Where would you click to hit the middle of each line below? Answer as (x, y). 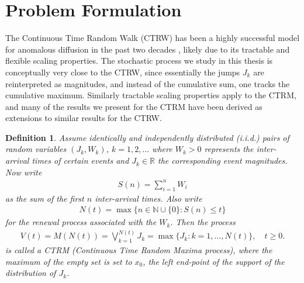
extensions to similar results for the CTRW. (84, 118)
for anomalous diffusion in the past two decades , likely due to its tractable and (148, 49)
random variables (36, 149)
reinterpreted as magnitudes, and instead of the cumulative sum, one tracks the (148, 83)
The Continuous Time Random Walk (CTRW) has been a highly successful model (153, 38)
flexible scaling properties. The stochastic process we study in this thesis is (139, 61)
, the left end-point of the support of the (214, 261)
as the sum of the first (45, 198)
